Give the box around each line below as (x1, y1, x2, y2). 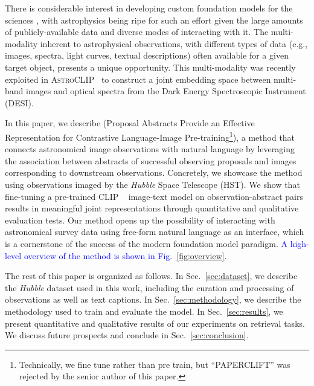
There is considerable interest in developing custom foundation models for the (5, 2, 293, 14)
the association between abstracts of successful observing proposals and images (5, 154, 296, 167)
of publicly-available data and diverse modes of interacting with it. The (5, 25, 269, 38)
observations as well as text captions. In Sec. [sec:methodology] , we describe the (5, 293, 301, 306)
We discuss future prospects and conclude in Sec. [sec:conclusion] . (5, 329, 249, 341)
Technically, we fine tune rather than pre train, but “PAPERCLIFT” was (19, 358, 290, 370)
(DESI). (5, 96, 34, 109)
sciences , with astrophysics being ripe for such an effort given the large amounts (5, 13, 303, 26)
